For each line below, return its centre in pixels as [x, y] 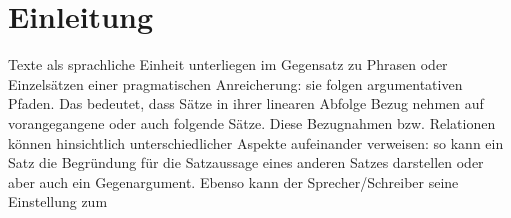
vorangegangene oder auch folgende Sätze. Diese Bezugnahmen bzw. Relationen [252, 122]
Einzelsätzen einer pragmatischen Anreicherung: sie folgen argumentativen [235, 83]
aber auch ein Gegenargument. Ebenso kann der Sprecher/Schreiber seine [233, 181]
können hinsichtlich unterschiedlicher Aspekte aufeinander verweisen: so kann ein [256, 142]
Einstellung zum [58, 201]
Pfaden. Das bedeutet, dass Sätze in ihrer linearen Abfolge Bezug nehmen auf [246, 103]
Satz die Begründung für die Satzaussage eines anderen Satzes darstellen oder [246, 162]
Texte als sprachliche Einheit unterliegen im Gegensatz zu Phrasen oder [228, 64]
